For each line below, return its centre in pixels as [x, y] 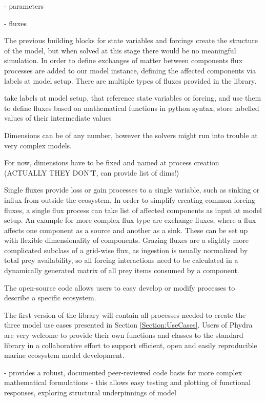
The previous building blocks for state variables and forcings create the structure [131, 40]
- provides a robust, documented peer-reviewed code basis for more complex [123, 372]
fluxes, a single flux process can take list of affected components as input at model [133, 210]
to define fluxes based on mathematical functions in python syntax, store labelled [132, 108]
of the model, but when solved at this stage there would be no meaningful [120, 50]
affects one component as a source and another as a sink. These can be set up [126, 230]
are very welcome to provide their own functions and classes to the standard [124, 335]
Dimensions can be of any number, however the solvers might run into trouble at [131, 135]
